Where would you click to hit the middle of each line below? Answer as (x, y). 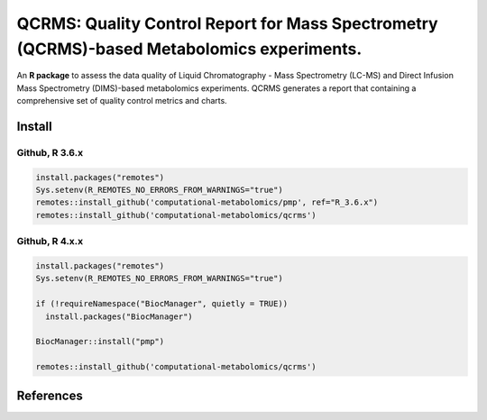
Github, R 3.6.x (50, 152)
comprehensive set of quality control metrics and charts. (122, 101)
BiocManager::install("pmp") (100, 342)
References (50, 395)
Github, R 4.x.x (50, 242)
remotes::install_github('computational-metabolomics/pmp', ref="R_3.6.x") (207, 202)
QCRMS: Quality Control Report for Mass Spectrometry (227, 23)
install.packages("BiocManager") (119, 316)
